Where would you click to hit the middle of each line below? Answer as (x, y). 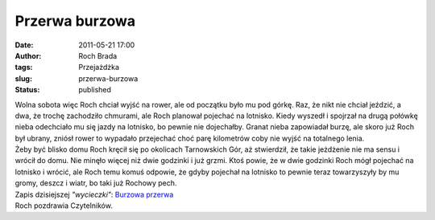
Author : (28, 55)
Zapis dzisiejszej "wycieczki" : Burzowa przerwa (94, 194)
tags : (24, 67)
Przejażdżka (99, 67)
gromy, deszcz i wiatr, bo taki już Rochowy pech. (96, 183)
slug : (23, 78)
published (95, 90)
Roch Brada (98, 55)
